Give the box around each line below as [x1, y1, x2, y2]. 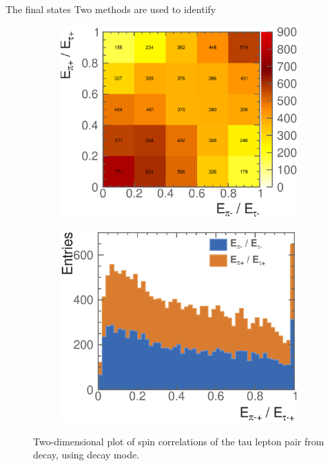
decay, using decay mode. [33, 447, 140, 462]
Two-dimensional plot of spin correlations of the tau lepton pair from [33, 434, 324, 448]
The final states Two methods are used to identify [6, 2, 216, 16]
